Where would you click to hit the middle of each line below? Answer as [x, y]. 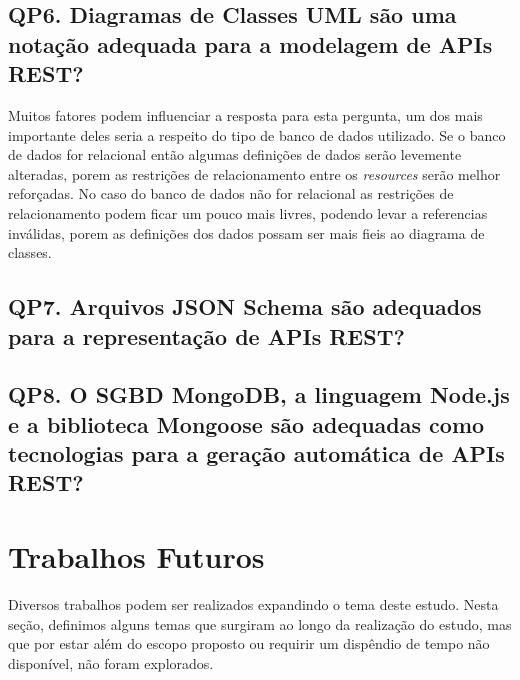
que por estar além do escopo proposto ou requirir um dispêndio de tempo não [249, 643]
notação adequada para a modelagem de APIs [250, 43]
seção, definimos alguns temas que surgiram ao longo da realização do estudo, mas [260, 623]
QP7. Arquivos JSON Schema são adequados [245, 306]
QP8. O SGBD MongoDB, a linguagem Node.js [259, 394]
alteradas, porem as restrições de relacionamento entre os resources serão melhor [254, 173]
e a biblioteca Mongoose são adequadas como [246, 423]
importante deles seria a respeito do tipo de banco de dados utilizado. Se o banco [257, 134]
